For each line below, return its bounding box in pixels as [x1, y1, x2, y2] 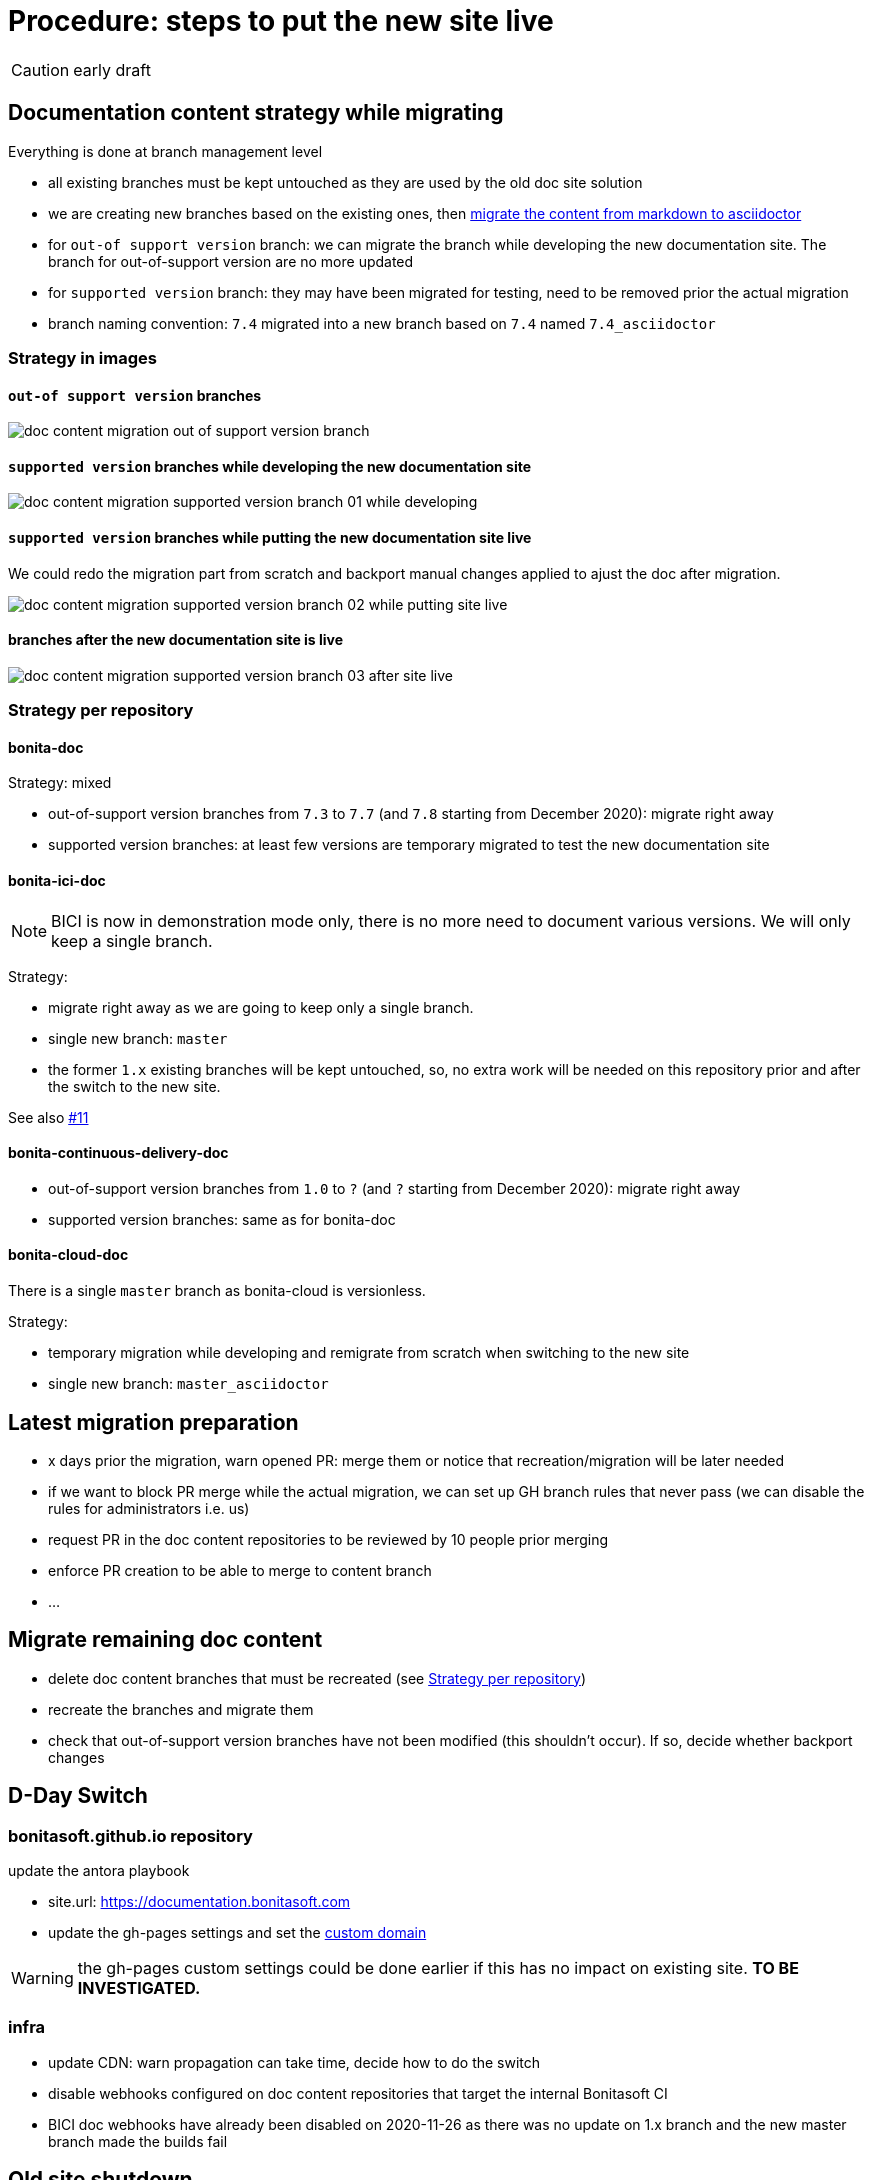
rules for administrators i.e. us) [48, 1499, 250, 1517]
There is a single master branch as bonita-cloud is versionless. [8, 1282, 426, 1300]
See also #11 [8, 1108, 89, 1126]
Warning [11, 1968, 74, 1988]
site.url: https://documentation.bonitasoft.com [48, 1893, 351, 1910]
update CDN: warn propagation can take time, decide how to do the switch [48, 2053, 541, 2071]
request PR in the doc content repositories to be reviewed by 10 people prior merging [48, 1530, 609, 1548]
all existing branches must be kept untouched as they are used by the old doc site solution [48, 173, 643, 191]
